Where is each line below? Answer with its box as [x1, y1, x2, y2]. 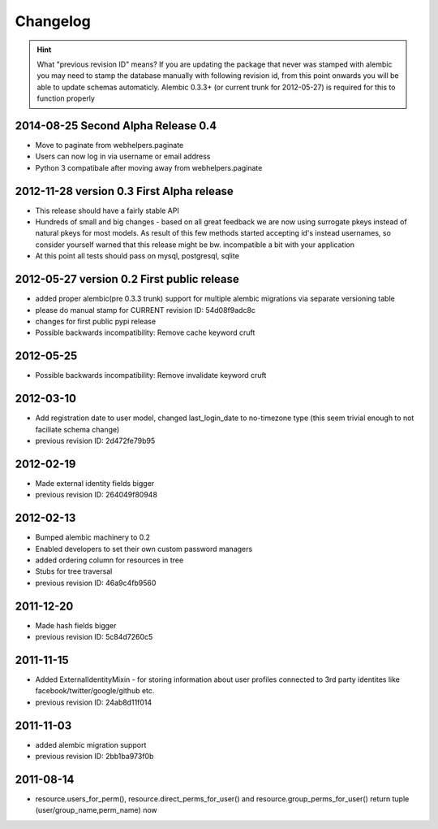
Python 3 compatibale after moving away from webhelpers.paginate [35, 163, 263, 172]
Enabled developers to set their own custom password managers [35, 544, 253, 553]
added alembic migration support [35, 740, 147, 749]
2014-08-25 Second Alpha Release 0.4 [15, 119, 217, 132]
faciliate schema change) [35, 424, 120, 434]
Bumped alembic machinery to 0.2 [35, 532, 150, 542]
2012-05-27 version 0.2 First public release [15, 272, 239, 286]
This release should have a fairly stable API [35, 206, 180, 215]
